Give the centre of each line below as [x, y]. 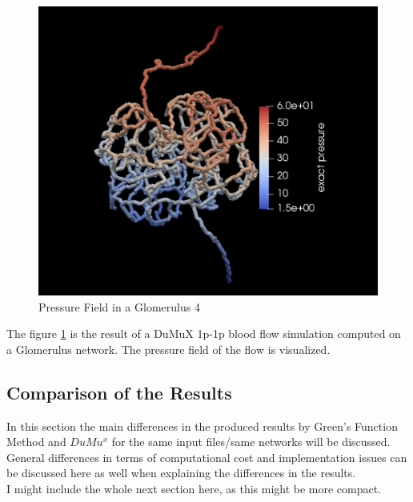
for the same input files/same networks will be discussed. [251, 442]
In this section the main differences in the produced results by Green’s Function [202, 426]
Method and [36, 442]
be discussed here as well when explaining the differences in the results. [181, 473]
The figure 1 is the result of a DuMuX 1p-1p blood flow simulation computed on [204, 333]
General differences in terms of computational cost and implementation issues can [207, 457]
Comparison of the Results [119, 392]
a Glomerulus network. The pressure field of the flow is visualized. [168, 349]
